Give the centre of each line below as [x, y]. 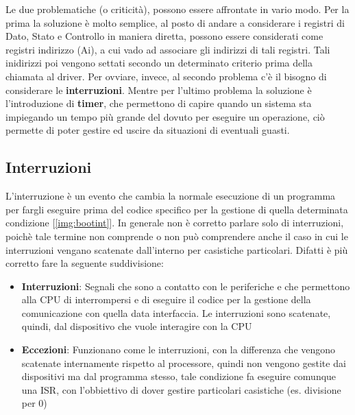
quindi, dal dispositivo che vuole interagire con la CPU [137, 326]
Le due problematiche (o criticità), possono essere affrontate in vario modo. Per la [177, 9]
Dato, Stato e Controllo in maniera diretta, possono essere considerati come [164, 36]
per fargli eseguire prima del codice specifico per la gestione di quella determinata [177, 209]
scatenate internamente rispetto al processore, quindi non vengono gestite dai [184, 363]
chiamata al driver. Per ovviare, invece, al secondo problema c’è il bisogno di [166, 76]
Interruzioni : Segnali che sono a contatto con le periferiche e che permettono [186, 286]
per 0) [34, 403]
